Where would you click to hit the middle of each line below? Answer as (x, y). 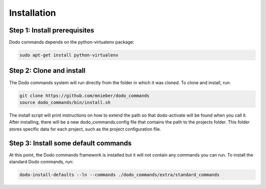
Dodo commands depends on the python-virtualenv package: (72, 42)
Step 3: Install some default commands (70, 143)
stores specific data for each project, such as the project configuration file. (85, 129)
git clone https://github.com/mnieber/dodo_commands (84, 95)
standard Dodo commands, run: (41, 161)
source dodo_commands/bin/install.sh (65, 102)
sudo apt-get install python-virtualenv (69, 55)
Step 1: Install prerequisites (52, 30)
